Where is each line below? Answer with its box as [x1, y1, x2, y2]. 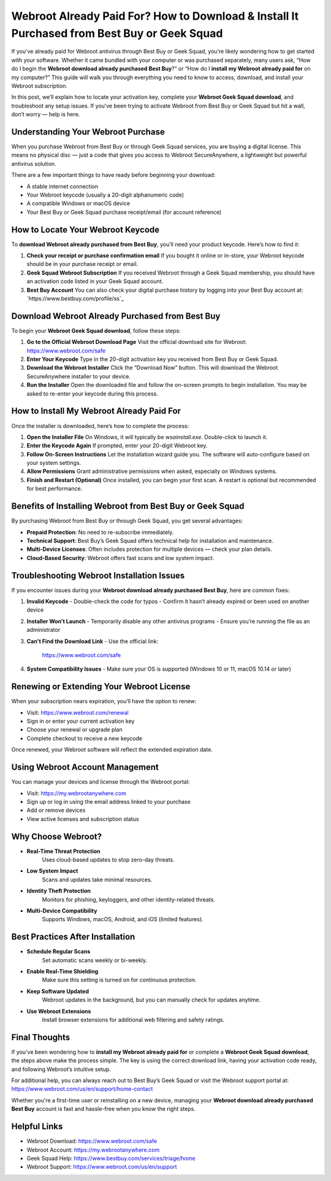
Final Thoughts [11, 1032, 70, 1042]
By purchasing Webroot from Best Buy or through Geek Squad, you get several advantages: [11, 517, 243, 524]
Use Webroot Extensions [26, 1007, 91, 1015]
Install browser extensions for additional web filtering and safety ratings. [42, 1016, 225, 1023]
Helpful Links [11, 1121, 63, 1132]
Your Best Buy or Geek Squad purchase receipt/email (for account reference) [26, 208, 222, 216]
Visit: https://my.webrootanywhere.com [26, 789, 127, 797]
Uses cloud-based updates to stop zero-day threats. [42, 856, 175, 863]
